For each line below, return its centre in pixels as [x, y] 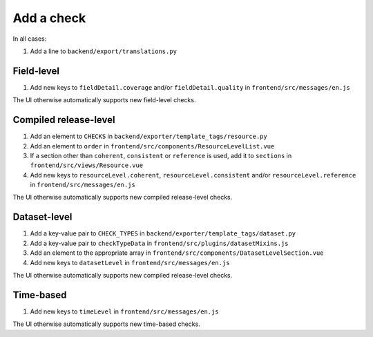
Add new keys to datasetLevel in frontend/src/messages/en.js [130, 262]
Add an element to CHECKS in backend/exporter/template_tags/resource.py [149, 136]
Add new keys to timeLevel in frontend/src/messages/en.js [124, 311]
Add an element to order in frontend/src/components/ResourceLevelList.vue [152, 146]
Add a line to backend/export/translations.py [104, 51]
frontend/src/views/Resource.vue [87, 165]
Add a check [49, 18]
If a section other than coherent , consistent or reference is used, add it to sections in [161, 155]
